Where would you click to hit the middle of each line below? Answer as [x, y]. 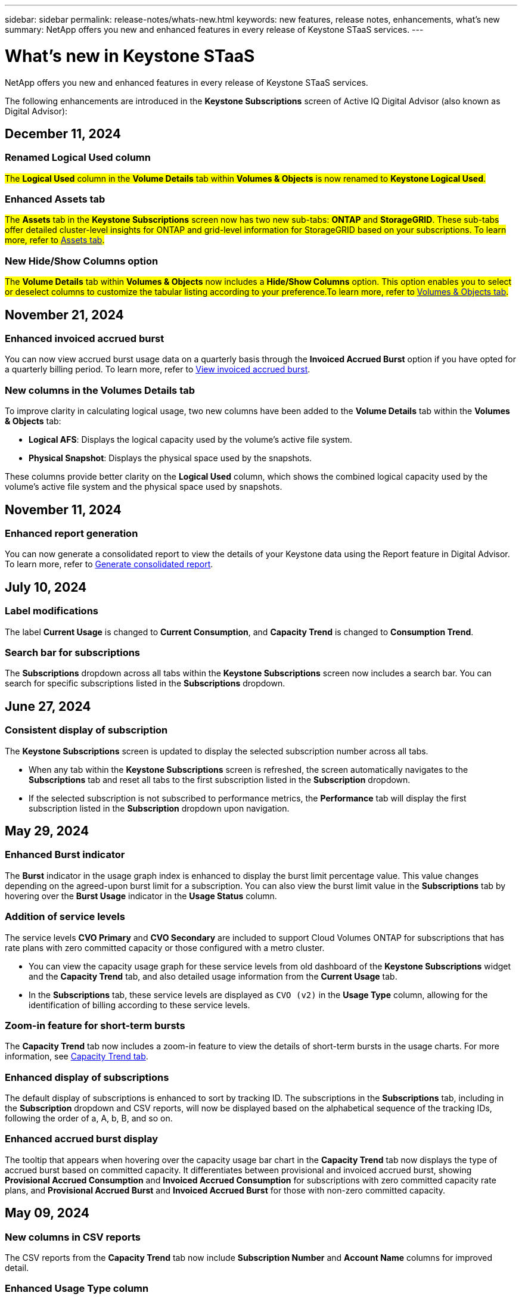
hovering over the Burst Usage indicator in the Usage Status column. [141, 896]
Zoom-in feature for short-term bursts [95, 1025]
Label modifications [52, 611]
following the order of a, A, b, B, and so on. [89, 1118]
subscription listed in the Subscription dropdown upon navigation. [159, 808]
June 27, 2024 [48, 706]
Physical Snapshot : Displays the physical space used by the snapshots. [170, 458]
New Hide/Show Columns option [82, 261]
